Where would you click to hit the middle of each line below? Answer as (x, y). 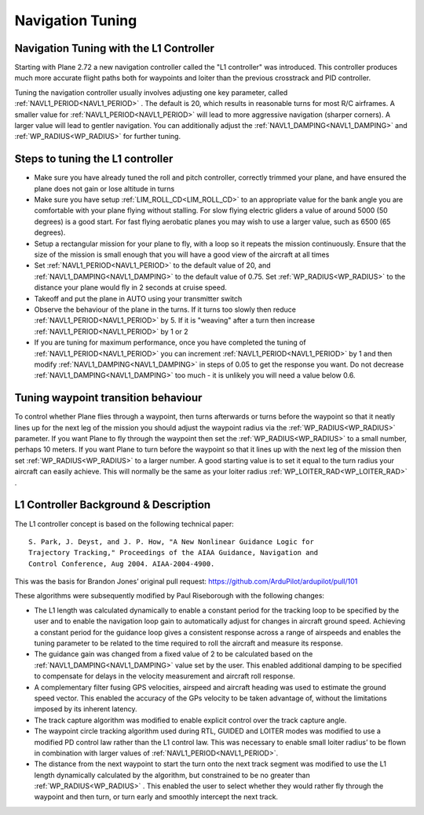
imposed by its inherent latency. (86, 709)
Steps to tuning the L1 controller (94, 159)
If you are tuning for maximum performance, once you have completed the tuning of (170, 342)
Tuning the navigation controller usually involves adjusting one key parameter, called (151, 92)
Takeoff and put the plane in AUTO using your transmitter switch (138, 298)
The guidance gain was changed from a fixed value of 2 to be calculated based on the (174, 654)
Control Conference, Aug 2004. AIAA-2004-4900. (122, 564)
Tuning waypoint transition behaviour (108, 398)
